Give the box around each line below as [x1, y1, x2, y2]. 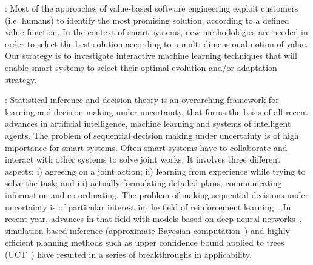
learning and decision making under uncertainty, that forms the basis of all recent [5, 105, 308, 118]
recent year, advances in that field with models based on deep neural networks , [5, 212, 302, 225]
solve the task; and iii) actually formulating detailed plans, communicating [5, 176, 282, 189]
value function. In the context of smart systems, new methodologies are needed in [5, 25, 308, 38]
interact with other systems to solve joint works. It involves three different [5, 153, 281, 166]
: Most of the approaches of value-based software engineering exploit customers [5, 2, 298, 14]
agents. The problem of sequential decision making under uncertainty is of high [5, 129, 299, 141]
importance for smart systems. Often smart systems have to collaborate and [5, 141, 288, 153]
